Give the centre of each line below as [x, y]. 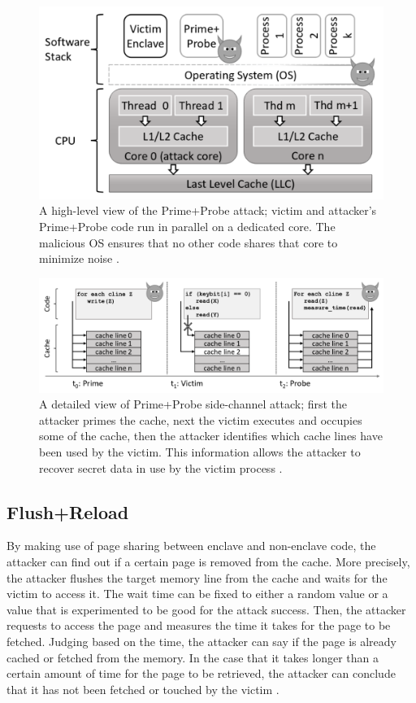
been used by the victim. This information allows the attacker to [200, 451]
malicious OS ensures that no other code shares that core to [188, 242]
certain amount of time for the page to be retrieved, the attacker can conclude [201, 673]
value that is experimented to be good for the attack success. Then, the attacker [206, 609]
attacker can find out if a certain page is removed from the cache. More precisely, [208, 561]
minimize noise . [79, 258]
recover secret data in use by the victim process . [161, 467]
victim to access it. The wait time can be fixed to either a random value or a [197, 594]
